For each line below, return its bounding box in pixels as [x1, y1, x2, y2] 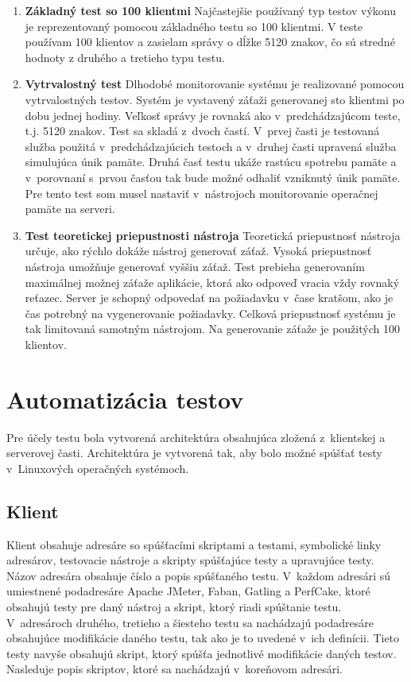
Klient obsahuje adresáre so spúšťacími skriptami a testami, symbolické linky [6, 536, 382, 552]
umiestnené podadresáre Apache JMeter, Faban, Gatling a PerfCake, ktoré [6, 583, 370, 599]
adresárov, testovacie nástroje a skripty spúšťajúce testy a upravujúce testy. [6, 552, 374, 568]
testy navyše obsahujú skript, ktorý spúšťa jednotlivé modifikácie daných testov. [6, 645, 397, 661]
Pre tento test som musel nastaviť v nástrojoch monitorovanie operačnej [25, 184, 378, 201]
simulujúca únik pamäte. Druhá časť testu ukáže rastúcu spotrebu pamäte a [25, 153, 397, 170]
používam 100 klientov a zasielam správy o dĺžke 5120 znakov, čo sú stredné [25, 33, 395, 50]
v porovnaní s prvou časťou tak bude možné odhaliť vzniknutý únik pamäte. [25, 169, 401, 185]
